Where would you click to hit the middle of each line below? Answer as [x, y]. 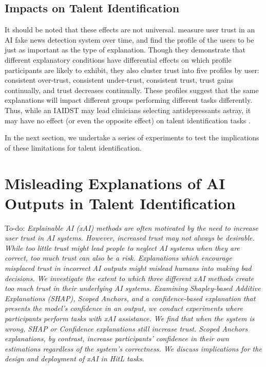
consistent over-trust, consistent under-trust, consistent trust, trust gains [119, 80]
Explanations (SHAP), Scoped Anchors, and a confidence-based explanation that [130, 298]
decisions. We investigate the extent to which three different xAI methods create [129, 278]
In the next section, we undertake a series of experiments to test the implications [132, 137]
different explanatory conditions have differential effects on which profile [118, 59]
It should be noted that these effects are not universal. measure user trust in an [130, 30]
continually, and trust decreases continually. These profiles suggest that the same [132, 90]
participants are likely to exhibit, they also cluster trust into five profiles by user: [132, 70]
